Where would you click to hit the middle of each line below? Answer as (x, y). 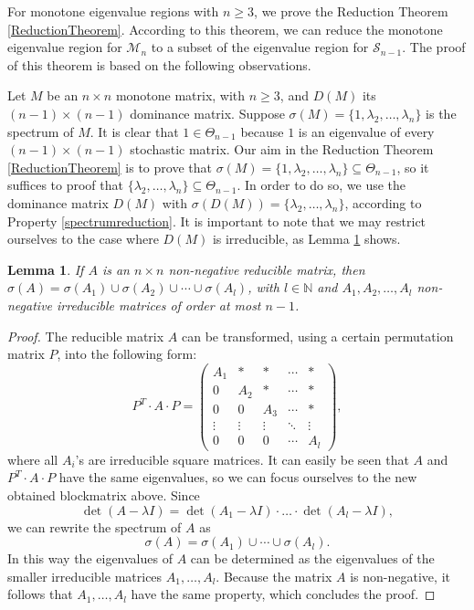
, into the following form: (127, 354)
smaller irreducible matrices (85, 576)
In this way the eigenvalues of (90, 558)
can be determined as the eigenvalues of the (312, 558)
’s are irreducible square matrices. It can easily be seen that (242, 459)
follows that (40, 594)
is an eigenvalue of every (366, 131)
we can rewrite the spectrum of (95, 526)
